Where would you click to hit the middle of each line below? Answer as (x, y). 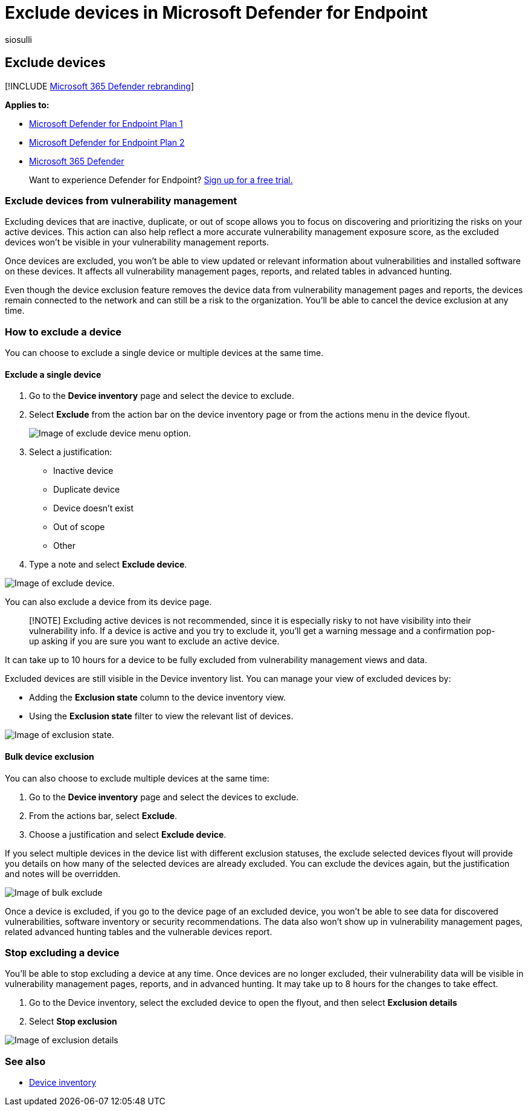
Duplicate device (87, 490)
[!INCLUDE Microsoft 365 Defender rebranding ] (100, 86)
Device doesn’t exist (94, 508)
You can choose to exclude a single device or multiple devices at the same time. (164, 353)
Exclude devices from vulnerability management (121, 200)
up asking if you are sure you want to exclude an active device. (154, 641)
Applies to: (27, 105)
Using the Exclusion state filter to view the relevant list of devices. (161, 716)
